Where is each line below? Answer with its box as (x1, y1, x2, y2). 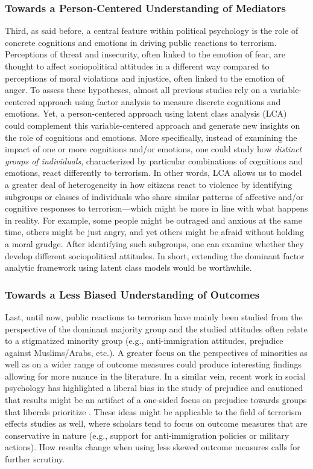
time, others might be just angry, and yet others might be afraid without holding (5, 225, 304, 238)
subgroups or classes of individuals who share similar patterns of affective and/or (5, 190, 304, 202)
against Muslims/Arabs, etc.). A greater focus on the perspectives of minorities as (5, 346, 308, 358)
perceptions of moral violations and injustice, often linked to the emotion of (5, 71, 285, 84)
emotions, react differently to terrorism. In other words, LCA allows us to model (5, 166, 302, 179)
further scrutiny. (5, 453, 65, 465)
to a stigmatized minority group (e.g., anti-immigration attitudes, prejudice (5, 334, 283, 347)
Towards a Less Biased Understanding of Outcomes (5, 286, 260, 302)
